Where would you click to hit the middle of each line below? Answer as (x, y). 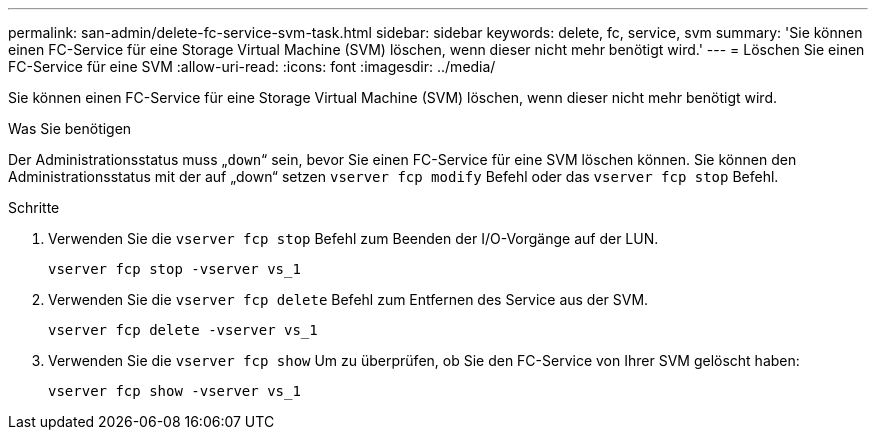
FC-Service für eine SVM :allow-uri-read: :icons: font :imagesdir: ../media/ (252, 66)
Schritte (34, 207)
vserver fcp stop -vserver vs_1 (174, 269)
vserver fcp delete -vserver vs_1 (183, 330)
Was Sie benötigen (70, 128)
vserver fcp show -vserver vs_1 (174, 391)
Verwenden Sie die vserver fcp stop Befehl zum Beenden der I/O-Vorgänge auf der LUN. (353, 238)
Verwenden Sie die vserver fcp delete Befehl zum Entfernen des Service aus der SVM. (348, 299)
